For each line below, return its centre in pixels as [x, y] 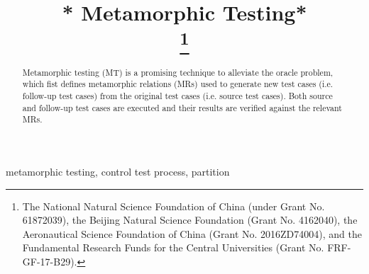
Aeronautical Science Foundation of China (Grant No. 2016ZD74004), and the [192, 233]
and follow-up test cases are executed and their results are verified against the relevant [182, 107]
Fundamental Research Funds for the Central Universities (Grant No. [173, 247]
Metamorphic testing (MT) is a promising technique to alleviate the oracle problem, [178, 72]
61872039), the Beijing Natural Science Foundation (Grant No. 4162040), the [190, 220]
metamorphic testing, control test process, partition [118, 172]
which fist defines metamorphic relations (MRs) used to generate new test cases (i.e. [178, 84]
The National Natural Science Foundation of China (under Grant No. [174, 206]
